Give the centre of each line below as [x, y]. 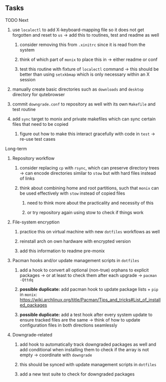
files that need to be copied [40, 124]
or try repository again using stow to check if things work [85, 212]
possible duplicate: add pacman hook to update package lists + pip [89, 289]
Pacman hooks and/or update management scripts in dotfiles [76, 260]
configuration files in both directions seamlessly [68, 325]
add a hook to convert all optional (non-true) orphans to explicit [84, 270]
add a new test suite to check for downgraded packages [77, 374]
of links [27, 178]
